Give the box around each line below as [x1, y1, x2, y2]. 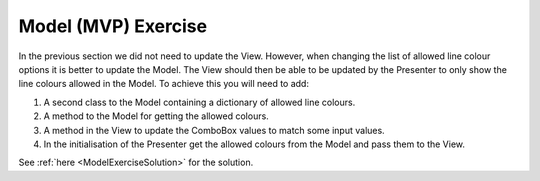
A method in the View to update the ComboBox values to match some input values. [43, 124, 385, 136]
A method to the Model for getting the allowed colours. [43, 110, 269, 122]
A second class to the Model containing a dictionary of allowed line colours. [43, 96, 356, 108]
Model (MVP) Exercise [18, 15, 208, 37]
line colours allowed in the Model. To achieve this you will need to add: [18, 78, 310, 90]
